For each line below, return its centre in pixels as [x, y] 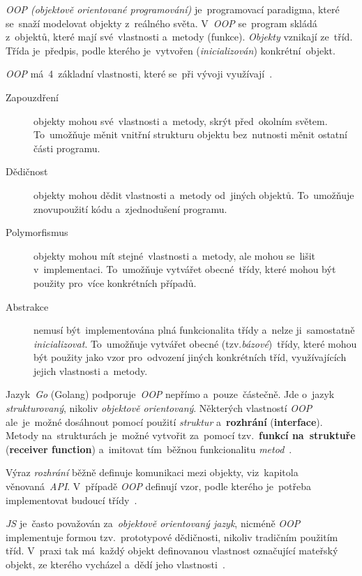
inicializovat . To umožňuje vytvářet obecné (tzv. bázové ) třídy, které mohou [195, 343]
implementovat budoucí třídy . [71, 500]
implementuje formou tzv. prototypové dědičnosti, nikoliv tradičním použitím [172, 537]
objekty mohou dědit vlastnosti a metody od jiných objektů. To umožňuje [194, 194]
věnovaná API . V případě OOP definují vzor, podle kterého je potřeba [158, 486]
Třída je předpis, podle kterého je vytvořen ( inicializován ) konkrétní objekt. [171, 50]
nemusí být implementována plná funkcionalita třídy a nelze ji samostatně [194, 330]
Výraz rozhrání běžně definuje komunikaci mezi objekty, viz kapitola [152, 472]
